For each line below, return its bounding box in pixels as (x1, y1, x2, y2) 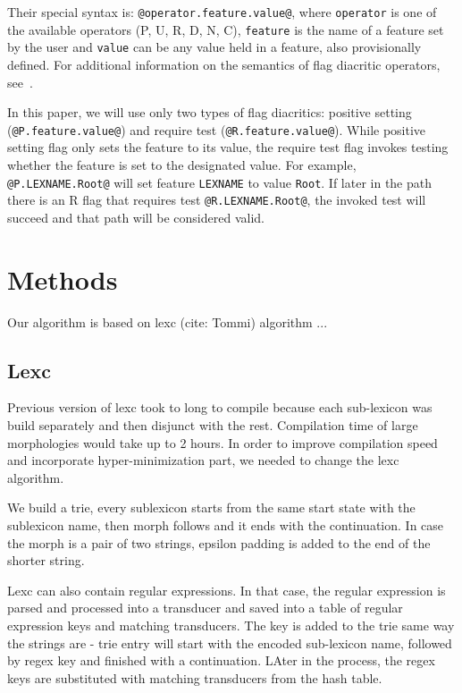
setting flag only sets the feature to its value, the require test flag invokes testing (7, 138, 449, 156)
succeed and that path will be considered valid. (7, 207, 265, 226)
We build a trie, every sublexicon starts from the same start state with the (7, 498, 416, 517)
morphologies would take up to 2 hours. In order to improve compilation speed (7, 433, 438, 452)
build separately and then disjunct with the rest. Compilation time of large (7, 416, 418, 435)
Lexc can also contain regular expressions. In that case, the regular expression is (7, 580, 446, 599)
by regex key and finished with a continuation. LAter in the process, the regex (7, 651, 435, 670)
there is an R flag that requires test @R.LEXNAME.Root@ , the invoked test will (7, 190, 426, 209)
